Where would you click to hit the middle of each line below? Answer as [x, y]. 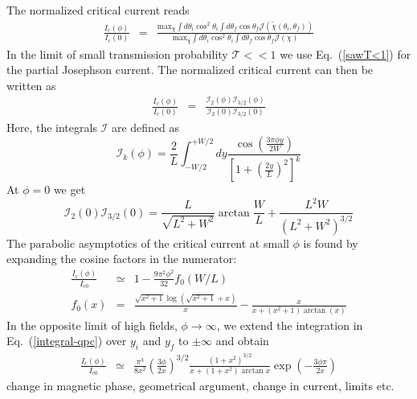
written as [31, 85]
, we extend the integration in [290, 325]
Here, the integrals [52, 128]
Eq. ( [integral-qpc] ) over [67, 341]
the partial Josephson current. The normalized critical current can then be [190, 70]
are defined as [145, 128]
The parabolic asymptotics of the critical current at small [148, 243]
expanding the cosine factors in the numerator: [122, 259]
